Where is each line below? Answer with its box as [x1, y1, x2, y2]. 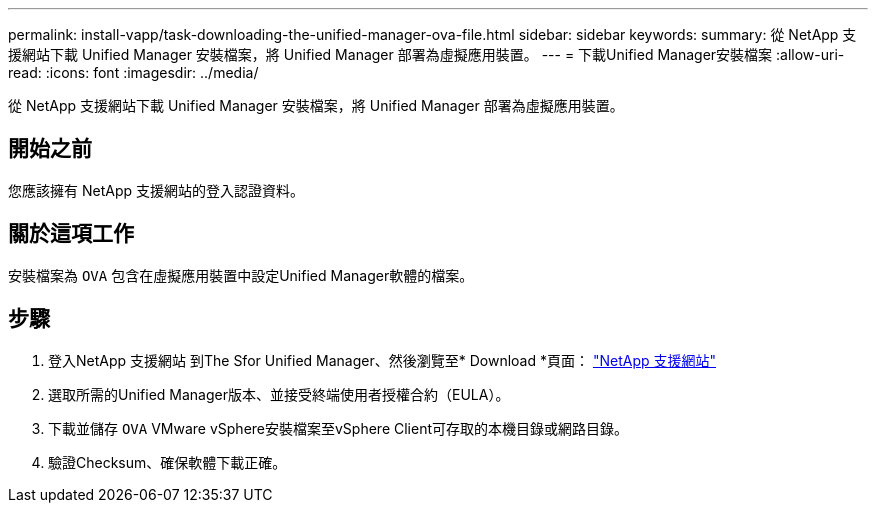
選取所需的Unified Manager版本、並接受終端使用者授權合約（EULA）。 [48, 385, 510, 403]
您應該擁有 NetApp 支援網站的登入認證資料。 [8, 181, 304, 199]
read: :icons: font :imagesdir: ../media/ [8, 64, 259, 81]
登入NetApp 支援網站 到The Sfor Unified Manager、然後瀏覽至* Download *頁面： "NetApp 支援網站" [48, 351, 716, 369]
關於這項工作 [8, 221, 134, 247]
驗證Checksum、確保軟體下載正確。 [48, 453, 287, 471]
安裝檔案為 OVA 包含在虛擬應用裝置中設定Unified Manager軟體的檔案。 [8, 266, 474, 284]
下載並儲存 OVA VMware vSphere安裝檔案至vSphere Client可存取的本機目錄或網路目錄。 [48, 419, 629, 437]
